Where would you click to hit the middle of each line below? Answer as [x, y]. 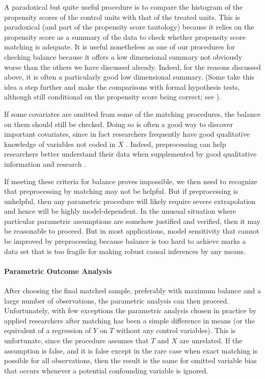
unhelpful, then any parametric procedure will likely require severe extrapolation [130, 201]
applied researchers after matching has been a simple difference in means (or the [129, 320]
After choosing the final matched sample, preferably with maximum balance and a [132, 290]
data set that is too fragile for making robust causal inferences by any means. [125, 251]
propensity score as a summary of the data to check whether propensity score [125, 36]
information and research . [45, 163]
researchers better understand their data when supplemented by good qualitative [130, 154]
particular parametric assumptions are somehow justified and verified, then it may [132, 221]
